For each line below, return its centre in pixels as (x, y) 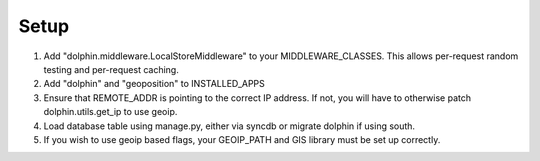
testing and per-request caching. (111, 69)
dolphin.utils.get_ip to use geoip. (110, 112)
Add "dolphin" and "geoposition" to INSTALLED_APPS (154, 84)
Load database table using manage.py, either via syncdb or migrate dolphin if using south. (229, 126)
